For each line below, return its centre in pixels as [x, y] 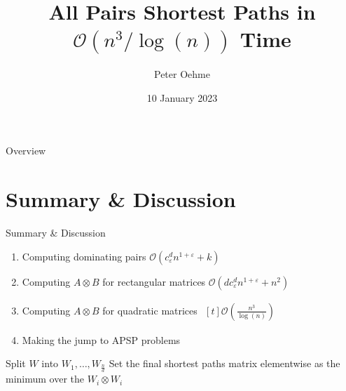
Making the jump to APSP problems [101, 339]
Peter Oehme [182, 74]
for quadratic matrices [150, 310]
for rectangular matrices [154, 281]
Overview [26, 151]
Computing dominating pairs [84, 256]
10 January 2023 [182, 97]
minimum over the [45, 379]
